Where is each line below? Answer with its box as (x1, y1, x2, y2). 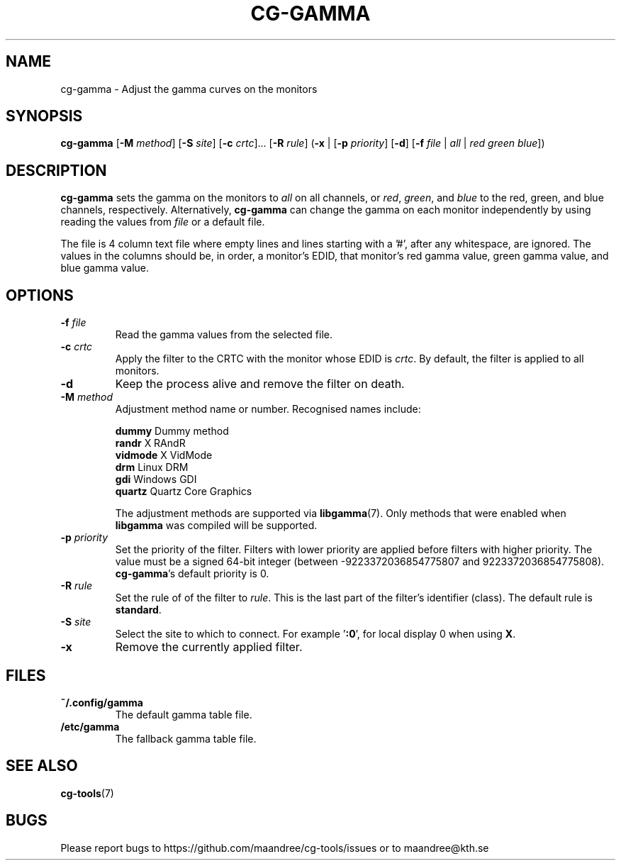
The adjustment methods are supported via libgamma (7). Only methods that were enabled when (115, 507, 566, 520)
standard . (115, 604, 162, 616)
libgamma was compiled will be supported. (115, 519, 318, 532)
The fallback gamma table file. (115, 732, 257, 745)
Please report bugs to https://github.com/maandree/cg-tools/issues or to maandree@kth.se (60, 841, 489, 854)
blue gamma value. (60, 262, 150, 274)
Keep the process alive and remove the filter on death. (115, 377, 405, 392)
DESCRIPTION (6, 161, 107, 179)
